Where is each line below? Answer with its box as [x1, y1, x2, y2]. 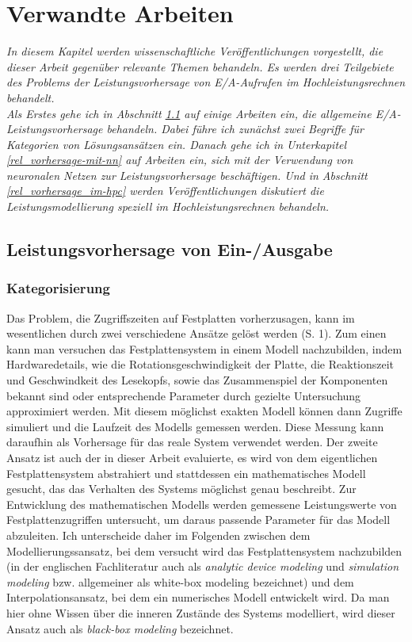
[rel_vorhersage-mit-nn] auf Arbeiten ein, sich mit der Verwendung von [6, 151, 353, 168]
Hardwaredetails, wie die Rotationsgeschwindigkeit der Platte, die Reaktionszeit [6, 356, 395, 373]
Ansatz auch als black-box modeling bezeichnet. [6, 620, 234, 636]
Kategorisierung [6, 278, 110, 298]
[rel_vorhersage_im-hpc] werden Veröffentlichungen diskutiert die [6, 182, 324, 199]
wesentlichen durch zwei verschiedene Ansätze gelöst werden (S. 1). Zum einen [6, 325, 387, 342]
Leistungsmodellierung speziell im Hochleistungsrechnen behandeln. [6, 198, 330, 215]
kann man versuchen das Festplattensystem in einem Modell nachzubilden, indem [6, 340, 402, 357]
